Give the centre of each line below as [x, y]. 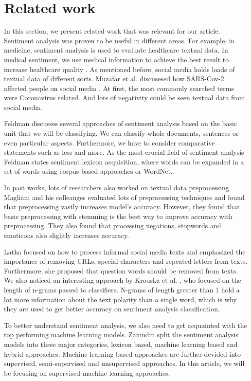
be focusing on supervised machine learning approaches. [87, 372]
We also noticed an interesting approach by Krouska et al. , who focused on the [123, 280]
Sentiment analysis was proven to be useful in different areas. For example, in [119, 40]
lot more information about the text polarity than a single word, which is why [120, 299]
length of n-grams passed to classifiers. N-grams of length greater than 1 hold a [122, 289]
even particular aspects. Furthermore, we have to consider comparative [109, 142]
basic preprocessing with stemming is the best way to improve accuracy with [118, 216]
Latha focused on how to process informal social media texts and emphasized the [125, 251]
